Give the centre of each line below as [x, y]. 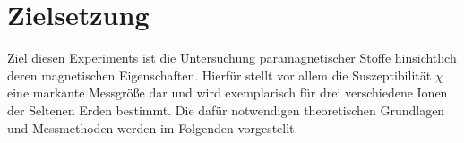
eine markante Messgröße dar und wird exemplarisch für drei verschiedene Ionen [228, 93]
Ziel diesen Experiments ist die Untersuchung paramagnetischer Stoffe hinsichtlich [232, 58]
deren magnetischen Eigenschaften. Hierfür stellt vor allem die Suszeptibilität [219, 75]
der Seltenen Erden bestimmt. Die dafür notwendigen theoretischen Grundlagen [226, 109]
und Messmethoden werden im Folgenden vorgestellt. [153, 127]
